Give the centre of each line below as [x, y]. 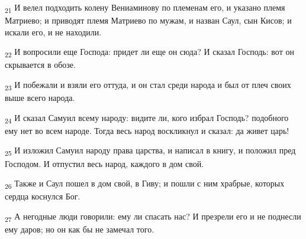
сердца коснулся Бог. [43, 196]
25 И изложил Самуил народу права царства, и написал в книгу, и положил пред [150, 151]
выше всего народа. [40, 98]
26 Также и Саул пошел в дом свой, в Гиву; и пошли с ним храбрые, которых [145, 184]
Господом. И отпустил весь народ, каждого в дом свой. [104, 163]
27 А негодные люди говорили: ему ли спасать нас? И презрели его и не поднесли [153, 217]
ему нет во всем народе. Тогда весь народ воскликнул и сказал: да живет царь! [147, 130]
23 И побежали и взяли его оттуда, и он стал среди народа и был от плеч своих [148, 85]
